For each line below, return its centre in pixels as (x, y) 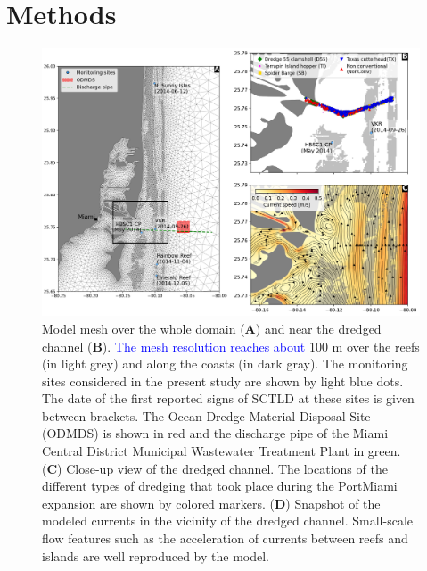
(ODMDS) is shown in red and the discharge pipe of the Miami (215, 433)
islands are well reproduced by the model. (156, 555)
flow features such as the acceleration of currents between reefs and (225, 538)
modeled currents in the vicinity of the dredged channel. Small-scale (227, 521)
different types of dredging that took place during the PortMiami (220, 486)
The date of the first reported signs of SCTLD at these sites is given (228, 398)
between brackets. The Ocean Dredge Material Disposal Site (206, 415)
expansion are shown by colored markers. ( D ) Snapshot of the (211, 503)
